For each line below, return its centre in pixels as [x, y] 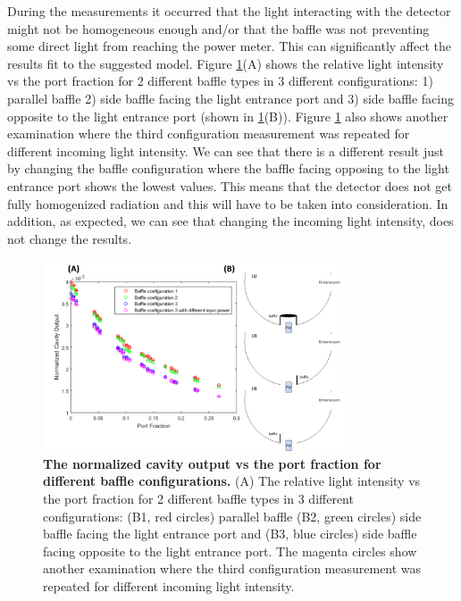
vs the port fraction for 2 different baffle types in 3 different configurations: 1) [220, 81]
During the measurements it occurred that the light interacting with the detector [229, 11]
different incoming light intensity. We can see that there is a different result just [226, 150]
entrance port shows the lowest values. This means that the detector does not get [230, 185]
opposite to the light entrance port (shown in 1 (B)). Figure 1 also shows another [228, 116]
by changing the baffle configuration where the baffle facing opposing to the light [228, 168]
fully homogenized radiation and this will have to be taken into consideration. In [228, 203]
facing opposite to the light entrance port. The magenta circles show [230, 551]
